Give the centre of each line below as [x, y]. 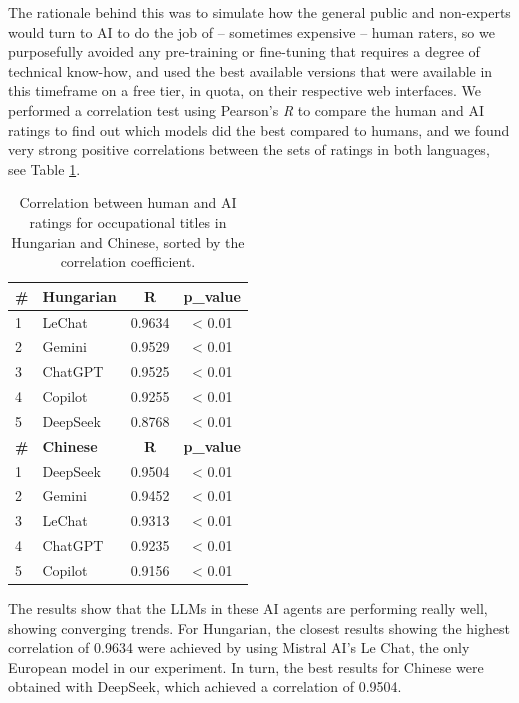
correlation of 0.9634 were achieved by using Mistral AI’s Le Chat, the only [239, 647]
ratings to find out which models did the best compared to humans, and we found [259, 129]
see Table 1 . [44, 168]
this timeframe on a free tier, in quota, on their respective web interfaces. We [244, 90]
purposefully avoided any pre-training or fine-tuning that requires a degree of [244, 51]
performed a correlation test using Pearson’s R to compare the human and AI [246, 109]
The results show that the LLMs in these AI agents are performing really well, [248, 608]
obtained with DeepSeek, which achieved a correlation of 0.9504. [205, 686]
